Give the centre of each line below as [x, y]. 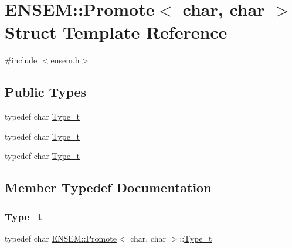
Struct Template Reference [116, 32]
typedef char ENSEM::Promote [61, 238]
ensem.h [65, 60]
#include [21, 60]
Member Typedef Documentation [108, 187]
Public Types [46, 92]
